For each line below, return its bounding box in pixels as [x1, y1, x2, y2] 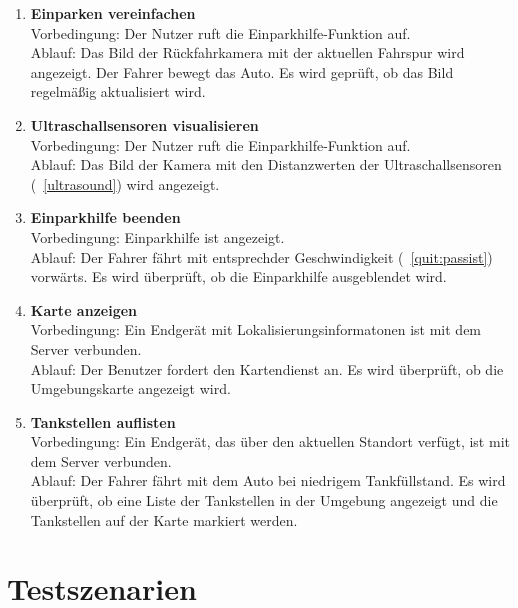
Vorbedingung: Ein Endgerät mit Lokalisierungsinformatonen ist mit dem [30, 319, 482, 340]
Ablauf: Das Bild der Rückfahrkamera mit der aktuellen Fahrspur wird [30, 42, 465, 63]
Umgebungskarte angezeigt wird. [30, 378, 231, 399]
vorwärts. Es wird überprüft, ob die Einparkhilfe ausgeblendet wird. [30, 266, 447, 287]
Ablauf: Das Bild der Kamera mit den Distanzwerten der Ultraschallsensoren [30, 154, 502, 175]
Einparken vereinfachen [30, 3, 196, 23]
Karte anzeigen [30, 299, 138, 320]
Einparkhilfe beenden [30, 207, 181, 228]
